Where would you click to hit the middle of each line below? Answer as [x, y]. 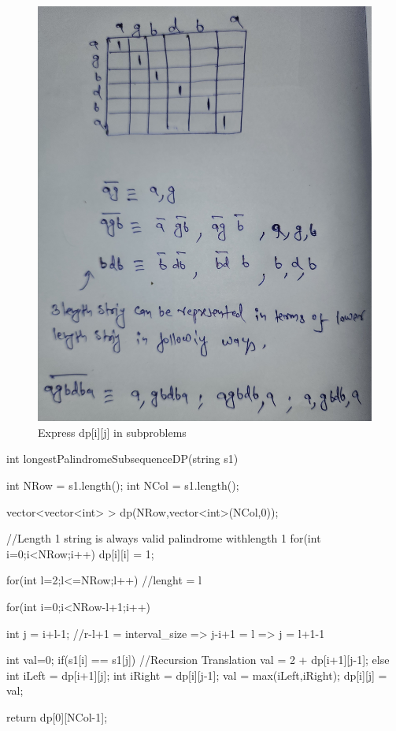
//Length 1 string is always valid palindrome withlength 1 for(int [164, 538]
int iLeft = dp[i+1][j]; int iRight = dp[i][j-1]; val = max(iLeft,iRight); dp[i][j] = [197, 675]
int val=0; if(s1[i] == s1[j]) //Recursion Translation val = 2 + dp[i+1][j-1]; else [198, 660]
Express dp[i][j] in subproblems [112, 432]
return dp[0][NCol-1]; [57, 716]
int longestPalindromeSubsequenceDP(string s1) [122, 459]
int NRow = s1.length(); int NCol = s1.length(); [123, 485]
